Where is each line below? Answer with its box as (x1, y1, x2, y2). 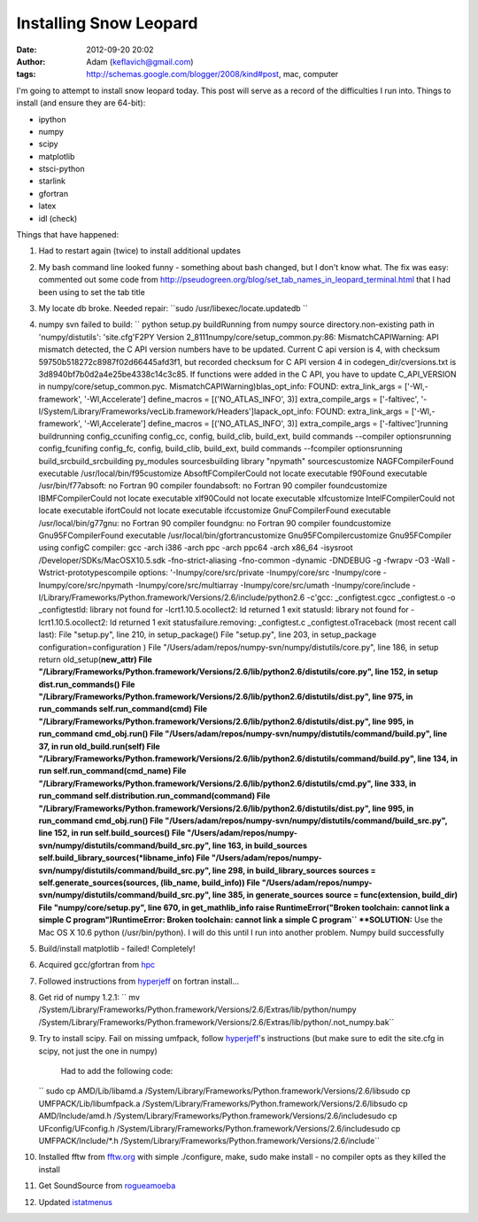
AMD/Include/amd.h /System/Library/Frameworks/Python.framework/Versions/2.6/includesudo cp (38, 1110, 397, 1121)
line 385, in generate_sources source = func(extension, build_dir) (212, 890, 459, 900)
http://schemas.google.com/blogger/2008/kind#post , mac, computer (86, 69, 339, 80)
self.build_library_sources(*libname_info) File (38, 852, 210, 863)
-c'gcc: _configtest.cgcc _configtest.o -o (306, 592, 456, 603)
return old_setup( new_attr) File (38, 654, 152, 665)
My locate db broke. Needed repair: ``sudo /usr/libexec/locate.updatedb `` (38, 302, 309, 314)
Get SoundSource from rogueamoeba (38, 1180, 176, 1191)
